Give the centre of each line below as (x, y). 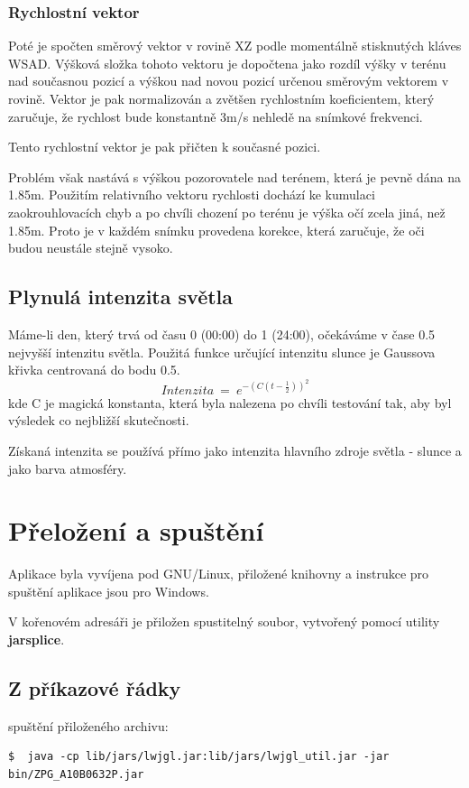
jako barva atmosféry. (68, 468)
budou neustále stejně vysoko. (91, 248)
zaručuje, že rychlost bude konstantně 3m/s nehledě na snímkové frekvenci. (216, 116)
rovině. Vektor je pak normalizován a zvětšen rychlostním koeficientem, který (221, 98)
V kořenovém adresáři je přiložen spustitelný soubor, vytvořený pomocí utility (224, 621)
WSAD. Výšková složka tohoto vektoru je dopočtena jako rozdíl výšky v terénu (227, 63)
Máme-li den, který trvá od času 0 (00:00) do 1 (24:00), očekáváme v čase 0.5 (222, 334)
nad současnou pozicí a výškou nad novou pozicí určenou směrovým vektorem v (229, 81)
